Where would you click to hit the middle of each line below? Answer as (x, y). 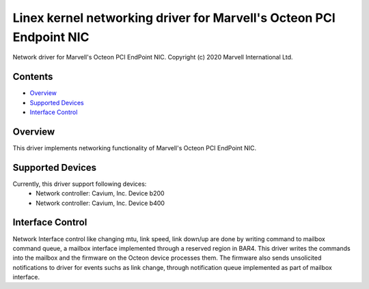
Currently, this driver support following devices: (80, 184)
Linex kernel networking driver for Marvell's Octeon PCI (174, 18)
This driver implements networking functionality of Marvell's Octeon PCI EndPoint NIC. (135, 148)
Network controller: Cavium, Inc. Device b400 (100, 203)
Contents (33, 77)
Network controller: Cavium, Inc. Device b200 (100, 193)
